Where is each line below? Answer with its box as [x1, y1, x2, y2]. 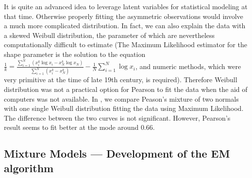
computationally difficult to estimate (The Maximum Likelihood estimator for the [4, 39, 247, 50]
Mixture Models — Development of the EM [4, 146, 230, 161]
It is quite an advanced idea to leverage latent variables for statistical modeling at [4, 1, 248, 11]
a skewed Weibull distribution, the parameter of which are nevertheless [4, 30, 215, 40]
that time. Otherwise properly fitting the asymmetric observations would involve [4, 11, 243, 21]
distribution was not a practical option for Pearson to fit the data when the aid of [4, 84, 248, 94]
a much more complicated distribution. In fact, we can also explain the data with [4, 20, 246, 31]
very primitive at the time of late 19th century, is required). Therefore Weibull [4, 74, 237, 85]
